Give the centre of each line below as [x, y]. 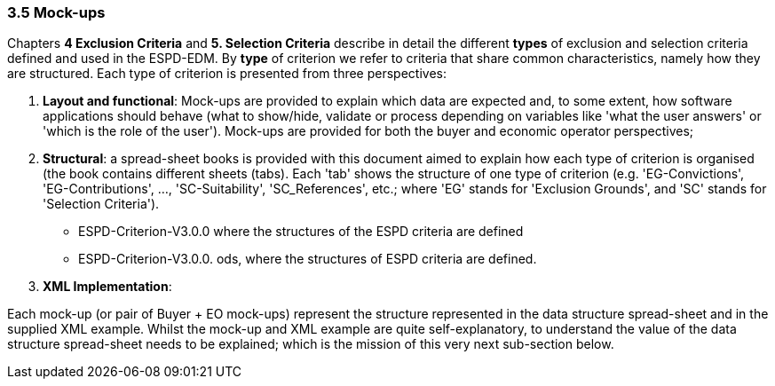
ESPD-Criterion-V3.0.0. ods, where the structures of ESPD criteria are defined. [308, 259]
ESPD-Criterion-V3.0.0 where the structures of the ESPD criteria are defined [301, 232]
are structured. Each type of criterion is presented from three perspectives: [227, 74]
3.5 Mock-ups [56, 12]
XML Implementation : [107, 287]
